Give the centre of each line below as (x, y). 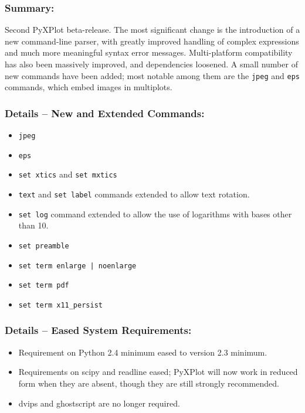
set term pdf (44, 286)
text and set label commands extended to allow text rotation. (134, 194)
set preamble (44, 246)
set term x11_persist (60, 305)
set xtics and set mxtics (68, 174)
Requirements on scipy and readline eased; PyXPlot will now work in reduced (158, 372)
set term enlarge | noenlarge (77, 266)
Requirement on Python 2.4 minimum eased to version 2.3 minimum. (143, 352)
